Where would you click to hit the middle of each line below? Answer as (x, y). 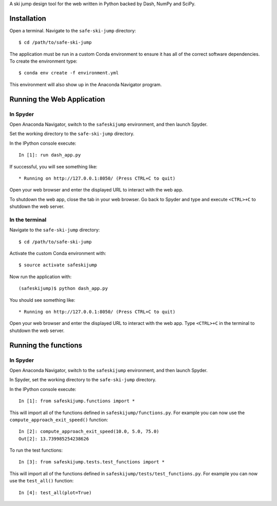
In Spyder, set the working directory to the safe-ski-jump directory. (83, 380)
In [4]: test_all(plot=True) (55, 492)
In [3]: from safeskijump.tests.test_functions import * (92, 462)
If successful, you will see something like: (53, 166)
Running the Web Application (57, 99)
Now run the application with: (41, 277)
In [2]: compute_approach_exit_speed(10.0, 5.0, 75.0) (89, 432)
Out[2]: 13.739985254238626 (54, 439)
